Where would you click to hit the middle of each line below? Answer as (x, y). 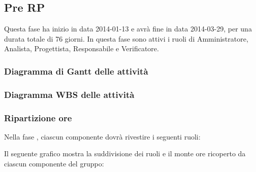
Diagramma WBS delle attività (69, 94)
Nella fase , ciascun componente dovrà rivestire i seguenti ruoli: (102, 136)
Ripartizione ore (38, 117)
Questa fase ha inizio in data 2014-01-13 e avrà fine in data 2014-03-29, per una (128, 29)
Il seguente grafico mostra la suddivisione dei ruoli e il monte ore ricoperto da (125, 153)
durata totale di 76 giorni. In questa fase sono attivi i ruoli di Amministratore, (126, 38)
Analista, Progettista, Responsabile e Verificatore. (82, 48)
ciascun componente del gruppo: (54, 164)
